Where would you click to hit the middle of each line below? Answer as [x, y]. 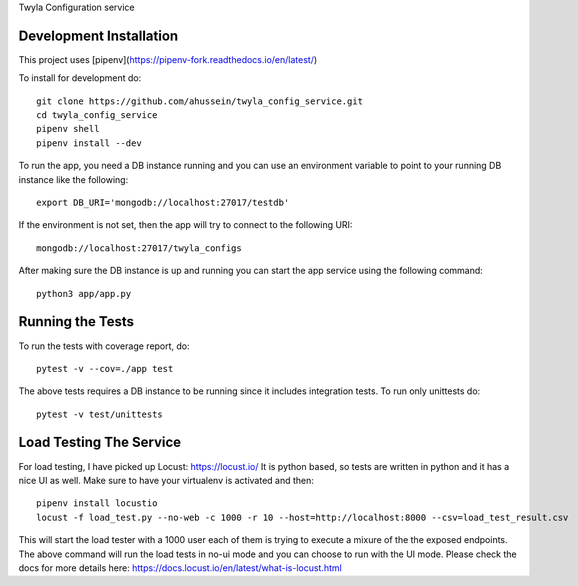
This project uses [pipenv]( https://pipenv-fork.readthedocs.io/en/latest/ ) [168, 59]
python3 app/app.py [84, 293]
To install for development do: [80, 78]
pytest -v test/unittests [100, 414]
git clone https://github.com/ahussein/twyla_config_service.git [200, 101]
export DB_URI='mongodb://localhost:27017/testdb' [163, 203]
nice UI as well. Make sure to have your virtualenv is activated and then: [166, 480]
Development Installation [98, 35]
